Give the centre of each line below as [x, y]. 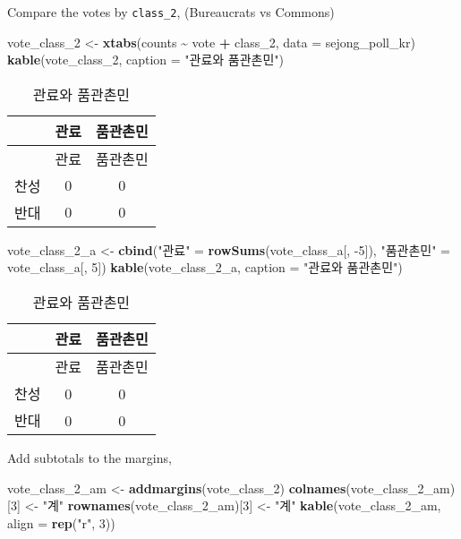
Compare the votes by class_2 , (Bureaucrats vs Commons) [171, 12]
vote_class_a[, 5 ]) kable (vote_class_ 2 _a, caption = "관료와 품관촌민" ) [205, 267]
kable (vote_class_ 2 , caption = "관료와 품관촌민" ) [146, 60]
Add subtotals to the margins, [90, 458]
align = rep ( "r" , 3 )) [61, 522]
